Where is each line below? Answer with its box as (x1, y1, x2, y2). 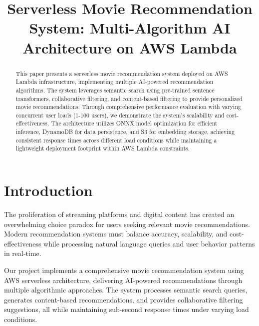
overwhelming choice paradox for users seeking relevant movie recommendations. (4, 218, 250, 229)
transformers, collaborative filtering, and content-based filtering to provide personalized (15, 94, 243, 102)
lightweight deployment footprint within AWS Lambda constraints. (15, 144, 190, 152)
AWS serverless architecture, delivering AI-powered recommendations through (4, 274, 243, 285)
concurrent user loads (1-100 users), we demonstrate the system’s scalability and (15, 110, 225, 119)
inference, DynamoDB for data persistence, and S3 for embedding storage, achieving (15, 127, 235, 136)
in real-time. (4, 248, 41, 258)
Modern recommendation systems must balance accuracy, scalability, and (4, 228, 228, 239)
